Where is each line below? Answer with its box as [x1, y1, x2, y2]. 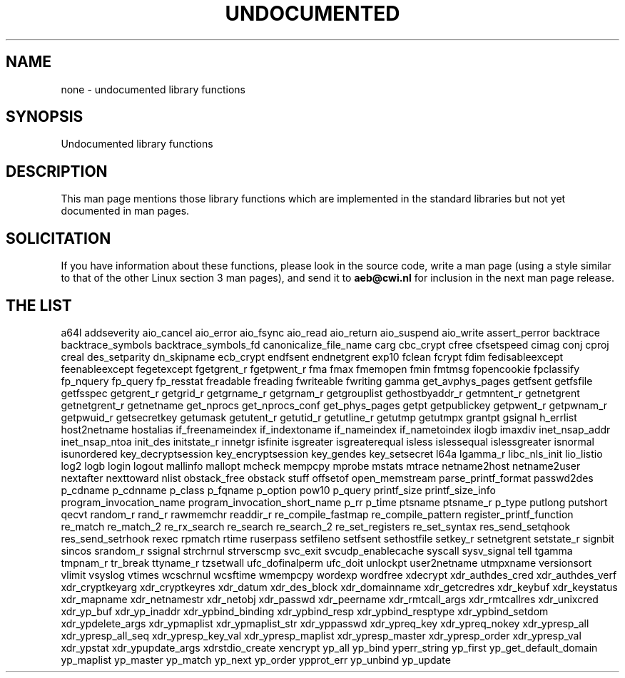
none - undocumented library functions [61, 83, 245, 96]
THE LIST [6, 296, 72, 314]
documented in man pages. [61, 205, 190, 217]
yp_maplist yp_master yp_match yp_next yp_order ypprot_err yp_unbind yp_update [61, 653, 451, 666]
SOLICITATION [6, 229, 111, 247]
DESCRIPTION [6, 162, 108, 180]
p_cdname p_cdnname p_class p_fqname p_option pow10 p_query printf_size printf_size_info [61, 483, 496, 496]
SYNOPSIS [6, 108, 83, 126]
